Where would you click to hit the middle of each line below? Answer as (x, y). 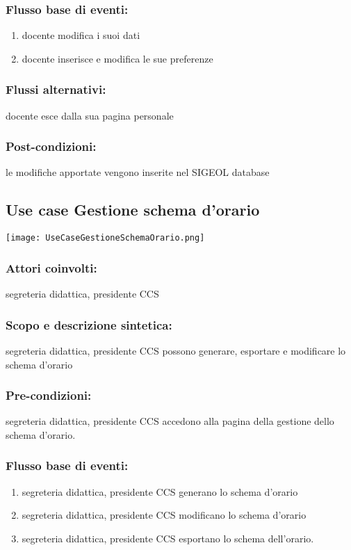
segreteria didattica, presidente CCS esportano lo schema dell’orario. (168, 538)
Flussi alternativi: (56, 89)
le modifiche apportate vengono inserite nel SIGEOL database (138, 172)
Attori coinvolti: (51, 267)
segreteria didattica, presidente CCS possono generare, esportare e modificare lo (176, 350)
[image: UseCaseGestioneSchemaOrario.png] (105, 238)
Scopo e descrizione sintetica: (89, 324)
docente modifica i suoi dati (81, 35)
